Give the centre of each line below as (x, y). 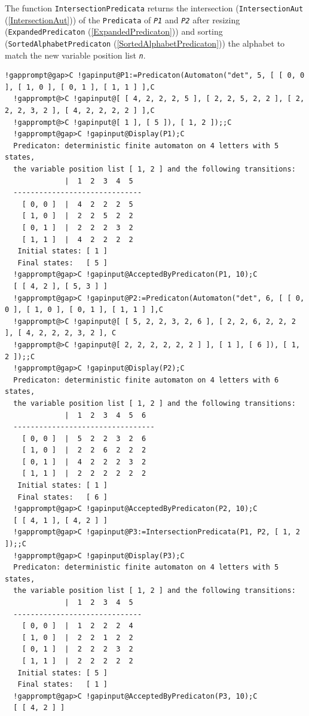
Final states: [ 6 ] (62, 497)
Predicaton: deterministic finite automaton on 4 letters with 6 (146, 380)
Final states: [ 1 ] (62, 685)
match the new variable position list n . (75, 55)
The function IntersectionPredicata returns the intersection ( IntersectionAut (154, 8)
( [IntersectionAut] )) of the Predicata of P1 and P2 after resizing (123, 19)
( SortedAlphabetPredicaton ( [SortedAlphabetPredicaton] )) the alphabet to (145, 43)
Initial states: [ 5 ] (62, 673)
